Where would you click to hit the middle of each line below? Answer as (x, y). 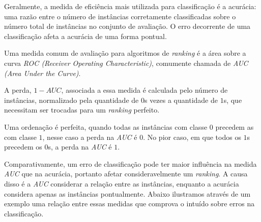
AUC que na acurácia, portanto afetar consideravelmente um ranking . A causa (126, 174)
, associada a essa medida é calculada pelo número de (144, 90)
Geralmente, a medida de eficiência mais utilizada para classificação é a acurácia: (130, 6)
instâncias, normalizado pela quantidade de (71, 100)
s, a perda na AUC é (80, 147)
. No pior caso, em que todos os (192, 137)
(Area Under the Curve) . (42, 73)
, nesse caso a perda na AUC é (90, 137)
